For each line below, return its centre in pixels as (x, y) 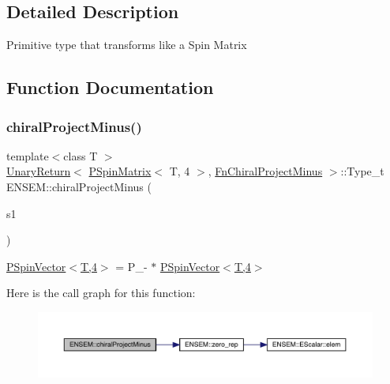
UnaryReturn (39, 171)
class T (81, 155)
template (28, 155)
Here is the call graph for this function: (101, 293)
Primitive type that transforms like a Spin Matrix (127, 45)
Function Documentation (110, 87)
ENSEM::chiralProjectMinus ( (79, 186)
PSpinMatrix (120, 171)
